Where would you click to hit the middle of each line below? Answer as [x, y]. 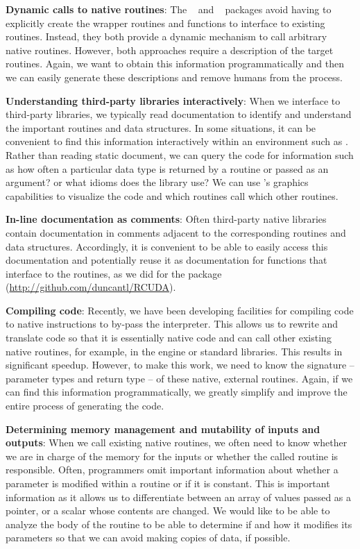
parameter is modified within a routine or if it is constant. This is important [168, 483]
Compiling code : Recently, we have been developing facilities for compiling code [180, 310]
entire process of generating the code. [85, 406]
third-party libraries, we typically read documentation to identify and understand [179, 114]
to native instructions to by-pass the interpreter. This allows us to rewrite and [172, 324]
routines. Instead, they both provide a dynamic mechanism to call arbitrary [166, 36]
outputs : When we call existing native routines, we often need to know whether [177, 442]
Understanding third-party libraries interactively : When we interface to [173, 100]
